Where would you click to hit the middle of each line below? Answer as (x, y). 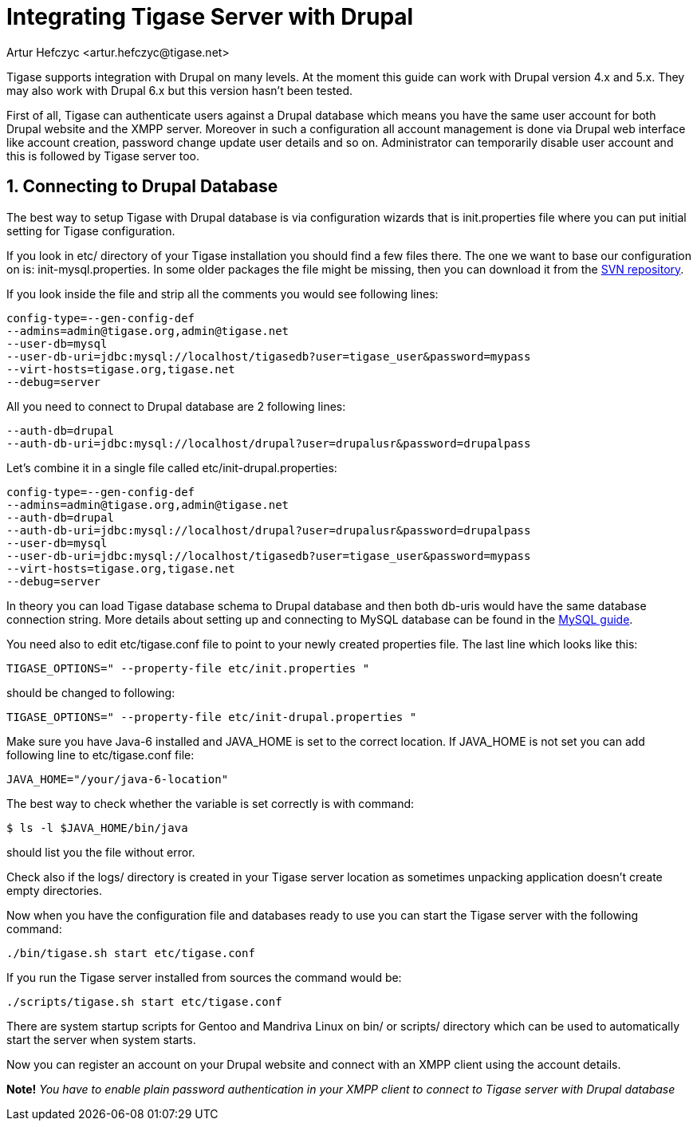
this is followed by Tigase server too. (103, 156)
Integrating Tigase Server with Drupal (210, 17)
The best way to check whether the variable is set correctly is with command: (211, 803)
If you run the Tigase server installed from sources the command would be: (204, 977)
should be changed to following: (91, 692)
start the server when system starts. (101, 1039)
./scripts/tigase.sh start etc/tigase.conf (144, 1001)
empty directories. (55, 890)
